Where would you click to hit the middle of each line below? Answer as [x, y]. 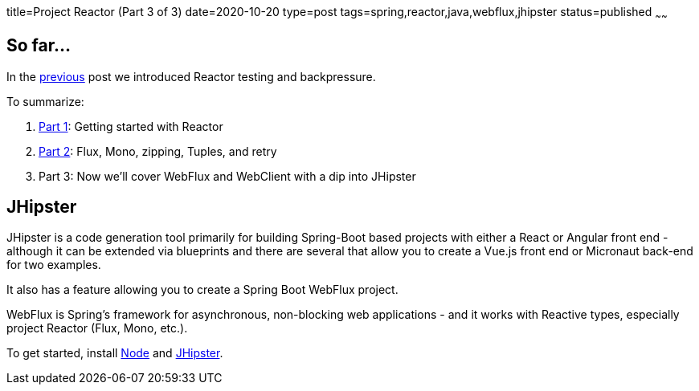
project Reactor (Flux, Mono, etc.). [97, 328]
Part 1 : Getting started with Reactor [131, 126]
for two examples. [54, 265]
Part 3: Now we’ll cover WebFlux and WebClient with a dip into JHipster [227, 176]
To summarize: [45, 101]
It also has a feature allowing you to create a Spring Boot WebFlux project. [202, 290]
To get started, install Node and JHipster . [115, 353]
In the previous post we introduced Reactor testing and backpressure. [191, 76]
